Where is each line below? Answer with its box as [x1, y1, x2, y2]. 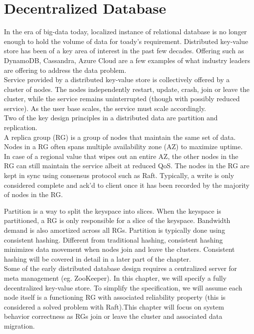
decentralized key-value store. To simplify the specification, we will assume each [4, 282, 242, 292]
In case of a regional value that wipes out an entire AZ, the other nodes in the [4, 151, 238, 161]
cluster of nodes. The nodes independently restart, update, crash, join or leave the [4, 84, 250, 94]
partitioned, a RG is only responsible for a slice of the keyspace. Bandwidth [4, 215, 231, 225]
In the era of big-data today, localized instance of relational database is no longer [4, 26, 247, 37]
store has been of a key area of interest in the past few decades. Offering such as [4, 45, 244, 56]
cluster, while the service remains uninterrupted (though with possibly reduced [4, 93, 240, 104]
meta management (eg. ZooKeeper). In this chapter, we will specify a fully [4, 272, 227, 283]
